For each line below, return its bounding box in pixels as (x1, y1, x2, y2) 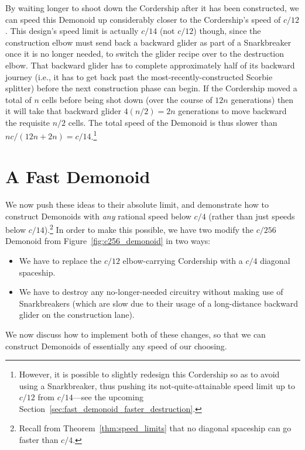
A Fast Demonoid (5, 164, 150, 188)
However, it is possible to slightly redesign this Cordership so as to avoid (19, 368, 280, 380)
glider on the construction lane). (19, 308, 135, 321)
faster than (19, 434, 59, 446)
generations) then (231, 93, 294, 105)
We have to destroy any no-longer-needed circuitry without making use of (19, 286, 283, 298)
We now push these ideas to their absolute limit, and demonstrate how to (5, 198, 269, 210)
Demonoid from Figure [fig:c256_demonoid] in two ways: (5, 235, 211, 247)
